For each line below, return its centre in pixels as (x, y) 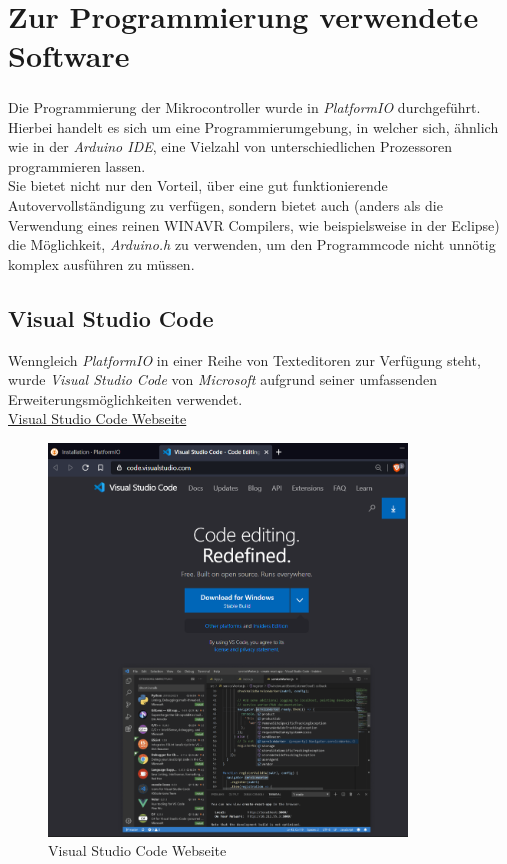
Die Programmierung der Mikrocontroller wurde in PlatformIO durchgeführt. (244, 106)
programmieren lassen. (77, 165)
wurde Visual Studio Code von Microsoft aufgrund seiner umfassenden (223, 379)
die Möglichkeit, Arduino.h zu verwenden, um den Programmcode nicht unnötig (252, 244)
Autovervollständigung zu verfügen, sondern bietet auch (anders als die (225, 204)
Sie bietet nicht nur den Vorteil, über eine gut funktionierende (198, 185)
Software (69, 55)
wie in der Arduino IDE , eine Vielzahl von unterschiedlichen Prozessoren (230, 146)
